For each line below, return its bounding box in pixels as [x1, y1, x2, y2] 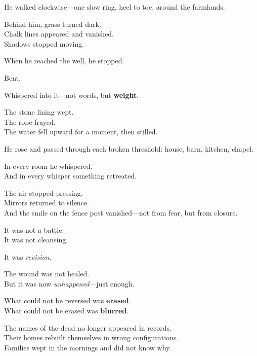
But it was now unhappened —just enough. [4, 278, 135, 289]
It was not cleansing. [4, 234, 68, 245]
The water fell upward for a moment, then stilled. [4, 126, 158, 137]
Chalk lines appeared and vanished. [4, 28, 114, 39]
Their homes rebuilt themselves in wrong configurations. [4, 332, 179, 343]
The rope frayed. [4, 116, 56, 127]
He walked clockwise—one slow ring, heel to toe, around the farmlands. [4, 2, 225, 12]
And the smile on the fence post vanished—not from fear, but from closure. [4, 207, 238, 218]
